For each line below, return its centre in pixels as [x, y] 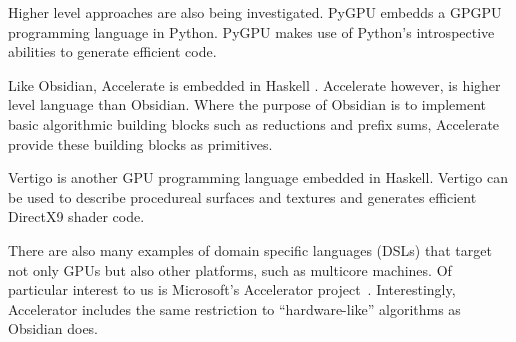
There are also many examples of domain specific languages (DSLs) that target [250, 249]
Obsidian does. [53, 328]
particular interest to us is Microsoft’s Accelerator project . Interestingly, [232, 289]
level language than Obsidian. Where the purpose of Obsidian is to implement [247, 104]
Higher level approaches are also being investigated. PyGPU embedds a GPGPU [255, 12]
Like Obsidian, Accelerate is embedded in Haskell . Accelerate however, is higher [254, 84]
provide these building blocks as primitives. [140, 143]
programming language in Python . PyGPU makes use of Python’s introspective [251, 31]
